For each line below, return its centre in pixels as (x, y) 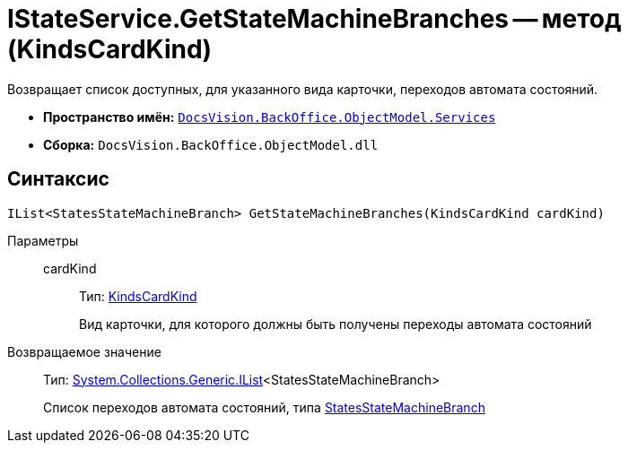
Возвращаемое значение (84, 351)
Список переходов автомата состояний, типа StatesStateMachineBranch (264, 407)
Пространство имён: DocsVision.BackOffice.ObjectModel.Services (270, 117)
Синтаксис (58, 179)
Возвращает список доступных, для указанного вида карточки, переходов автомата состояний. (303, 89)
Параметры (43, 240)
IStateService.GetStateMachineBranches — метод (314, 19)
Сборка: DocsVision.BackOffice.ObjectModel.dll (211, 144)
